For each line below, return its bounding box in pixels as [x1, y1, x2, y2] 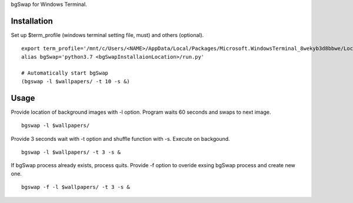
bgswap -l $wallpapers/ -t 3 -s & [21, 148, 121, 155]
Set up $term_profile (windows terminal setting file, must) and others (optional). [11, 31, 204, 38]
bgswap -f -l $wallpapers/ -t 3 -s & [21, 184, 131, 191]
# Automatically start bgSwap [21, 70, 109, 76]
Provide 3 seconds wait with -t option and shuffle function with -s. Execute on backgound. [11, 135, 231, 142]
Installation [11, 16, 53, 26]
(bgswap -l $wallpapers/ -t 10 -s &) [21, 78, 131, 84]
